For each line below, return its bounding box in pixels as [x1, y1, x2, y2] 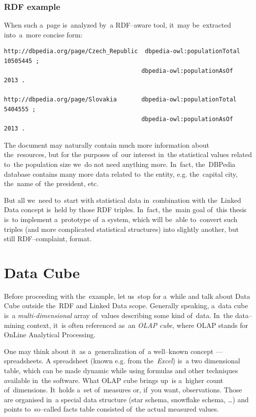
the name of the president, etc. [4, 178, 99, 189]
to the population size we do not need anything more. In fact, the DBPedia [4, 159, 236, 169]
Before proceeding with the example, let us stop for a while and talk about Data [4, 290, 251, 301]
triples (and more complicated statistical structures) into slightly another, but [4, 224, 239, 234]
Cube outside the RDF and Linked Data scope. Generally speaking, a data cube [4, 300, 248, 311]
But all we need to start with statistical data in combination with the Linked [4, 194, 241, 205]
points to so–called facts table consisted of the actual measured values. [4, 404, 219, 414]
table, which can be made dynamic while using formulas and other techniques [4, 365, 238, 375]
